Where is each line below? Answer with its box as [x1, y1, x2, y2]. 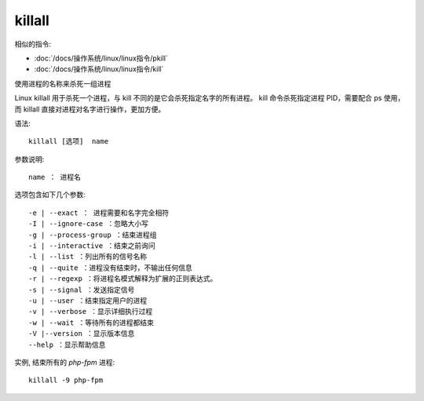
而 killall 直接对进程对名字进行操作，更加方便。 [14, 104, 166, 114]
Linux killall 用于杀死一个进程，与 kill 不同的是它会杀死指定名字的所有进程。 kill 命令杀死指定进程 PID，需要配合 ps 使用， [14, 93, 404, 103]
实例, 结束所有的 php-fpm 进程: [14, 357, 115, 366]
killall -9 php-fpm [28, 376, 104, 385]
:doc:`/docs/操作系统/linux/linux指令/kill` [34, 64, 164, 74]
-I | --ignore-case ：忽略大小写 [28, 220, 149, 228]
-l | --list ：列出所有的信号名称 [28, 252, 148, 261]
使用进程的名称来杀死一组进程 [14, 78, 111, 88]
